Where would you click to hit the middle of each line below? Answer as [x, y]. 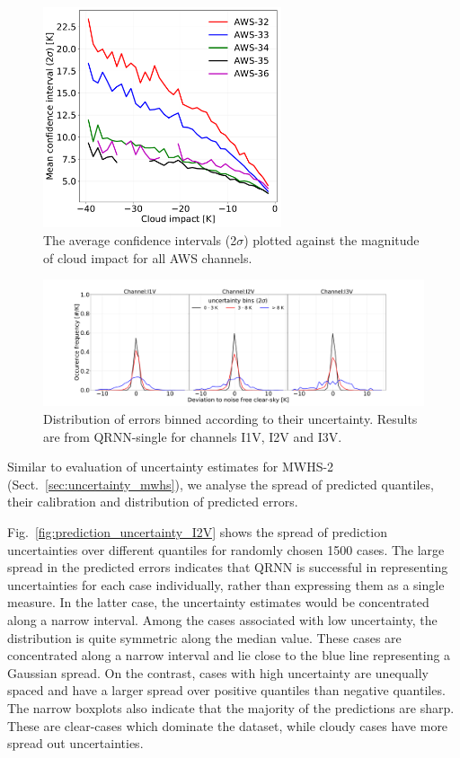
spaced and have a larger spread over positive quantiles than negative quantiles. [226, 690]
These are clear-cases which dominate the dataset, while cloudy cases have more [228, 725]
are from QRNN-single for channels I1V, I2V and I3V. [193, 436]
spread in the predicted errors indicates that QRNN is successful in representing [228, 567]
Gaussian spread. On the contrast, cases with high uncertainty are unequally [218, 672]
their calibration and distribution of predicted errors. [153, 502]
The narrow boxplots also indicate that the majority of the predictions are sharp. [231, 707]
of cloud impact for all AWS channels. [148, 257]
